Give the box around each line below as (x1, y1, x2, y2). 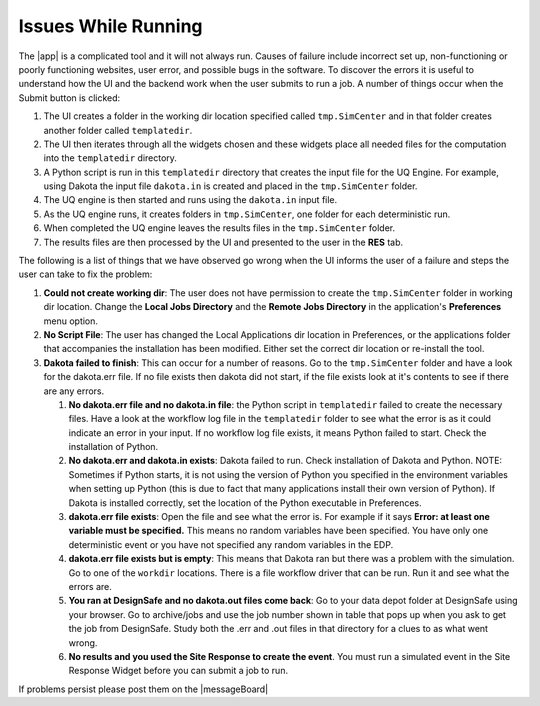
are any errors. (43, 385, 105, 397)
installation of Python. (68, 441, 159, 453)
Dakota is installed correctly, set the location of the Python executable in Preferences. (68, 496, 422, 509)
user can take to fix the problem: (18, 268, 153, 280)
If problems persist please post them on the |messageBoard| (18, 683, 269, 695)
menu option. (43, 315, 99, 327)
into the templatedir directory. (43, 152, 177, 164)
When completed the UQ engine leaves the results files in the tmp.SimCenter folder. (43, 222, 396, 234)
